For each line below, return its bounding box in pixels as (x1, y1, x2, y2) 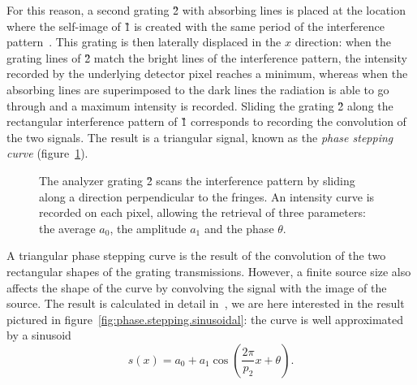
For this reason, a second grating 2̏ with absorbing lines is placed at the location (6, 2, 406, 18)
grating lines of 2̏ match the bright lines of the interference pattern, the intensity (6, 49, 407, 66)
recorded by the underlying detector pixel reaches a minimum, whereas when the (6, 65, 408, 82)
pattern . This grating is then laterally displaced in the (6, 33, 282, 50)
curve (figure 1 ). (6, 145, 88, 162)
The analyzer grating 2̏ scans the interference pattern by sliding (39, 171, 355, 188)
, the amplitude (110, 219, 187, 236)
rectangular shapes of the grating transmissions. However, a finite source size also (6, 262, 411, 279)
